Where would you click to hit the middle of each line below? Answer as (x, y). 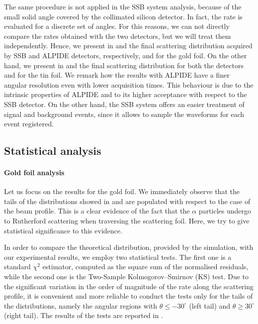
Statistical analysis (53, 151)
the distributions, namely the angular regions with (81, 305)
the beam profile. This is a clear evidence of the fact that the (97, 211)
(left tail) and (210, 305)
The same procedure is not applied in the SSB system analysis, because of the (123, 6)
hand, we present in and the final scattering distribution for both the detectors (124, 65)
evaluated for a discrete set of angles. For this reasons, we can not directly (117, 26)
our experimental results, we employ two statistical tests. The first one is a (118, 257)
